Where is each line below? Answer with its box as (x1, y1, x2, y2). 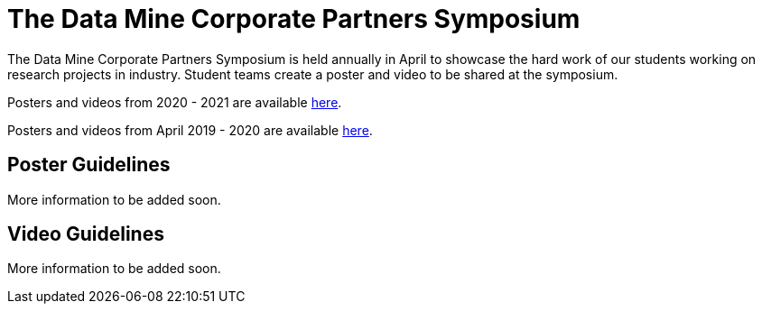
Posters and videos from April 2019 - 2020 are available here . (7, 122, 373, 138)
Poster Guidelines (7, 153, 171, 177)
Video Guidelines (7, 223, 164, 246)
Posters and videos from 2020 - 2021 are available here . (7, 94, 342, 110)
